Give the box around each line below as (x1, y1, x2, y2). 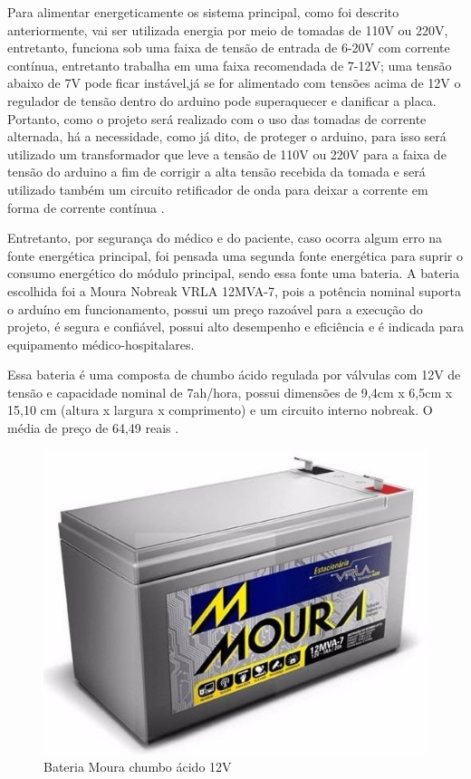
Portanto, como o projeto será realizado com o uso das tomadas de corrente (7, 109, 427, 128)
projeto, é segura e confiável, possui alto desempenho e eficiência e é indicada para (7, 317, 464, 336)
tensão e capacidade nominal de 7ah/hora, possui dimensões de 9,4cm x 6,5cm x (7, 382, 453, 401)
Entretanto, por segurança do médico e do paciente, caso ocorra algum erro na (7, 228, 443, 247)
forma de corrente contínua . (7, 197, 165, 216)
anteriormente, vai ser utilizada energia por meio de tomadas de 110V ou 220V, (7, 20, 448, 39)
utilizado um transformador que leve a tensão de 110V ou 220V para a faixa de (7, 144, 447, 163)
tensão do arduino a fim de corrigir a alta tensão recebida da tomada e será (7, 162, 426, 181)
